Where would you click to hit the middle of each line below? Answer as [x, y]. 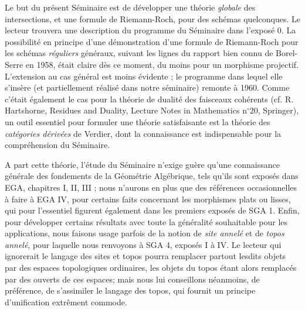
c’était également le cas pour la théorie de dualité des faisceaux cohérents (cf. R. [149, 99]
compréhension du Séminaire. [57, 145]
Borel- [287, 53]
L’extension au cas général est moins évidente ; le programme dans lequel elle [144, 76]
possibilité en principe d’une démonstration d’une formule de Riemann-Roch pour [152, 41]
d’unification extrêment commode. [66, 302]
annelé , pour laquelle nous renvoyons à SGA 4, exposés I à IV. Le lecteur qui [143, 244]
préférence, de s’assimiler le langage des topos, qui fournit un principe [130, 290]
